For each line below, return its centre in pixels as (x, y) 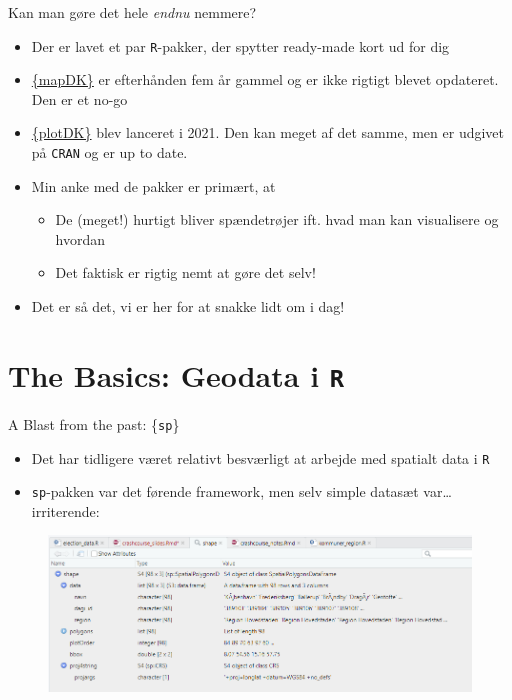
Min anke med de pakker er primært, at (153, 185)
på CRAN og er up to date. (109, 152)
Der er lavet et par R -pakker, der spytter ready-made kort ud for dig (240, 45)
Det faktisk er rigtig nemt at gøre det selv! (185, 272)
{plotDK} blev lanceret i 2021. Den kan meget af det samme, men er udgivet (268, 132)
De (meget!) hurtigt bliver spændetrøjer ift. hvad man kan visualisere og (277, 219)
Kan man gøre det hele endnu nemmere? (132, 12)
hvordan (80, 238)
